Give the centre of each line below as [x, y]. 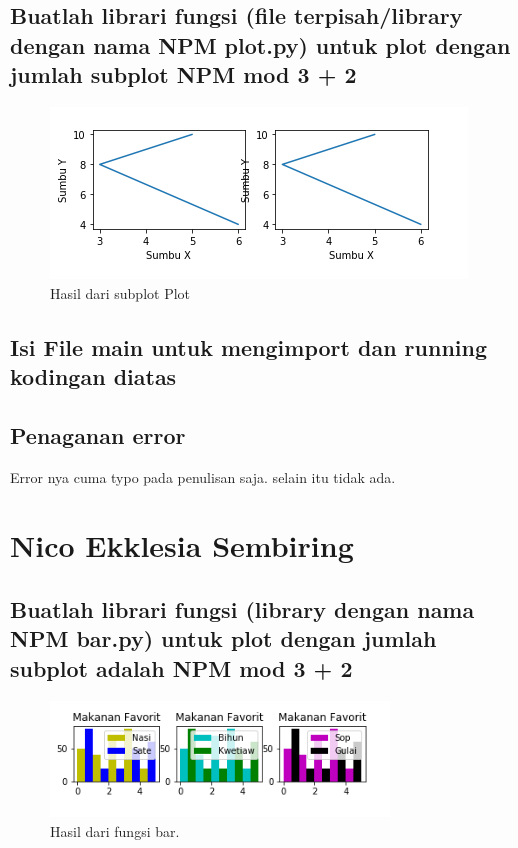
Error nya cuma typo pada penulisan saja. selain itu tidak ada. [203, 476]
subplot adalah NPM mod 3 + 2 [181, 667]
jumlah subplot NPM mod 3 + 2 [183, 74]
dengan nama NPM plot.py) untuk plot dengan [260, 44]
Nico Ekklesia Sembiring [182, 545]
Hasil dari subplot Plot [120, 292]
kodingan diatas [93, 375]
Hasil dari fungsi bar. [115, 830]
